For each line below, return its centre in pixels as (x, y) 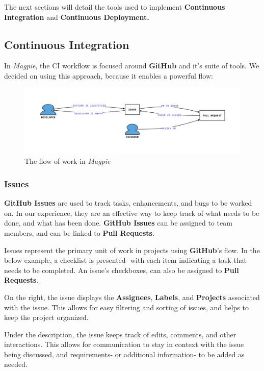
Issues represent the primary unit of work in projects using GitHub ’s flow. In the (132, 250)
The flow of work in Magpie (68, 161)
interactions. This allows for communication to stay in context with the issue (124, 344)
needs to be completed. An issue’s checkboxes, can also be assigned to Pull (122, 270)
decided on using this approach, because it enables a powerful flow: (109, 75)
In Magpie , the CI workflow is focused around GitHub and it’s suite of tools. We (132, 66)
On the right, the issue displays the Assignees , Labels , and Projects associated (132, 297)
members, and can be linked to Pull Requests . (79, 232)
